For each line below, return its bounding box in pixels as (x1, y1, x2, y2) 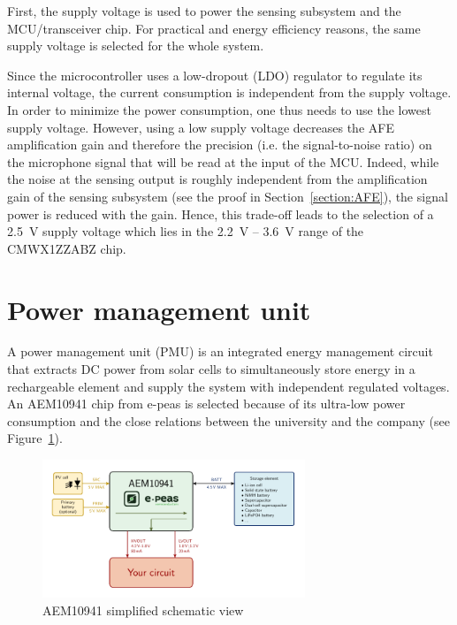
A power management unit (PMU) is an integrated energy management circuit (7, 342, 433, 361)
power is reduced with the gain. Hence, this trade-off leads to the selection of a (7, 204, 434, 223)
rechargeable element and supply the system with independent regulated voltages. (7, 377, 450, 395)
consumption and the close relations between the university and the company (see (7, 411, 450, 430)
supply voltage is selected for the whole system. (7, 36, 264, 55)
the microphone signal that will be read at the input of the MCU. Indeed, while (7, 152, 439, 171)
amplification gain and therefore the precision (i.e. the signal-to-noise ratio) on (7, 135, 432, 154)
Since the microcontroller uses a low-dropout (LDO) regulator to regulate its (7, 65, 423, 84)
